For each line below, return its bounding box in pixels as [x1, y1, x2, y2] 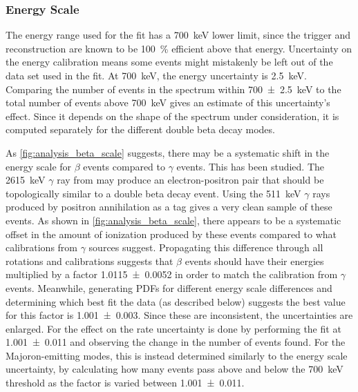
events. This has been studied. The [176, 159, 325, 173]
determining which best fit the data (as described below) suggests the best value [6, 294, 346, 308]
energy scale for [6, 159, 72, 173]
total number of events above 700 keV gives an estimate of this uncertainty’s [6, 95, 330, 110]
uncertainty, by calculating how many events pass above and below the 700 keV [6, 362, 343, 376]
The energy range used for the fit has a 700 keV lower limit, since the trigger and [6, 28, 350, 42]
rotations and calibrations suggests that [6, 253, 173, 268]
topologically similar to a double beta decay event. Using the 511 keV [6, 186, 301, 200]
